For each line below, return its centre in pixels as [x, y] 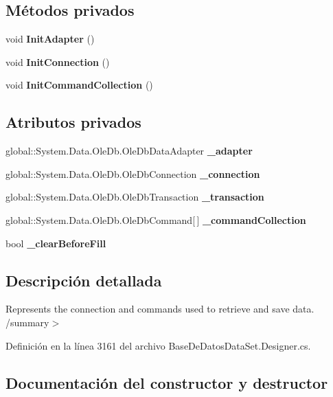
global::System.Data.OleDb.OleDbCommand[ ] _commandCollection [156, 219]
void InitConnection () [58, 61]
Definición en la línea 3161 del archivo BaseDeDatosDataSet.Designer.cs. [158, 345]
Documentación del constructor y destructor [167, 382]
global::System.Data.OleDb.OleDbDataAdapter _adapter [129, 151]
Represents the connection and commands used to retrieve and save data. [160, 309]
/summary [27, 322]
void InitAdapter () [50, 39]
